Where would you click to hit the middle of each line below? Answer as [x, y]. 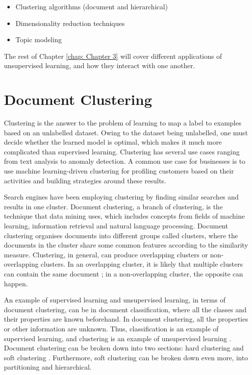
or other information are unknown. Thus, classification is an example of [111, 328]
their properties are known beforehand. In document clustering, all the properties [126, 319]
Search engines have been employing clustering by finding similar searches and [121, 197]
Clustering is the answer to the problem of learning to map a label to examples [123, 123]
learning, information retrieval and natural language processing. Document [116, 226]
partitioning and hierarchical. [48, 367]
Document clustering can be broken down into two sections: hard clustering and [124, 348]
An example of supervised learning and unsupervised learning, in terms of [115, 300]
